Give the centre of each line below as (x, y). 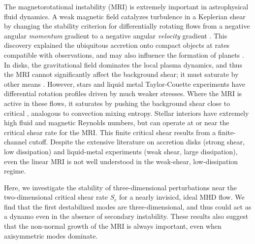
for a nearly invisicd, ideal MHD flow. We (182, 197)
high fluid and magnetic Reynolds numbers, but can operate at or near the (117, 122)
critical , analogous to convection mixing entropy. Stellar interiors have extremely (127, 113)
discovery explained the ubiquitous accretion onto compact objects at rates (117, 45)
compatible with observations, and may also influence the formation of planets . (124, 54)
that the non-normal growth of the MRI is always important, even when (113, 226)
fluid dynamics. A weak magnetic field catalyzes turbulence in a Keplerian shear (125, 16)
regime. (15, 171)
